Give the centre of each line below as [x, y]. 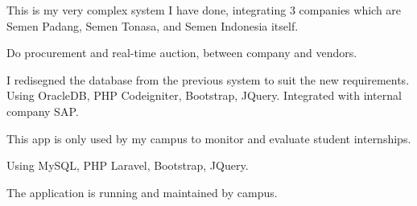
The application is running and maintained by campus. [142, 192]
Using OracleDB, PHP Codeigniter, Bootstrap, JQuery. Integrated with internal [204, 95]
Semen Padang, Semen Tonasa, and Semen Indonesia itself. [153, 25]
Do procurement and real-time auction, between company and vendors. [182, 53]
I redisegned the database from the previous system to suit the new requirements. [208, 79]
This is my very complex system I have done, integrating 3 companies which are [204, 10]
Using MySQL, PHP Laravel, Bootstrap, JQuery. [128, 165]
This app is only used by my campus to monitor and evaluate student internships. [209, 138]
